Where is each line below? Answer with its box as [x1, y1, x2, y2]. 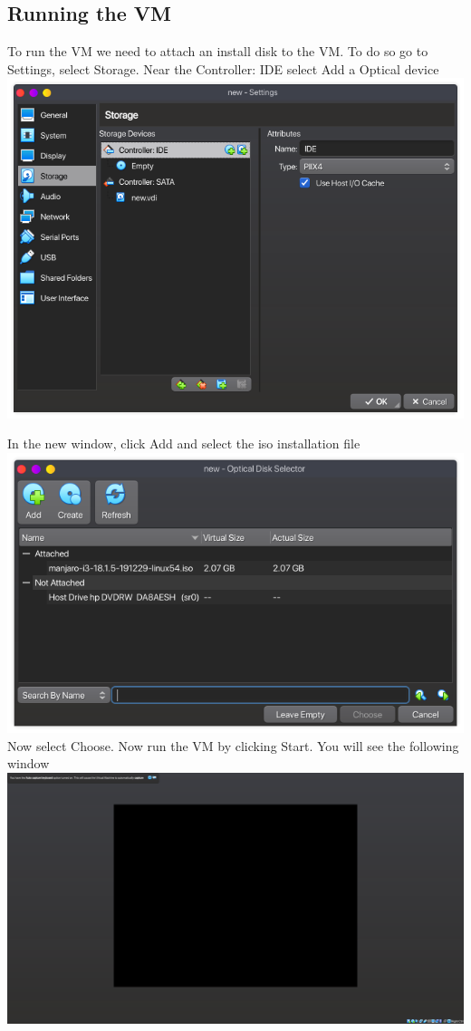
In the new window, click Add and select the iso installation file [7, 434, 360, 453]
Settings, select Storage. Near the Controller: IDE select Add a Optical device [7, 59, 439, 78]
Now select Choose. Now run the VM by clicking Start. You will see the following [7, 736, 459, 755]
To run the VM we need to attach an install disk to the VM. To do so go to [7, 42, 428, 61]
